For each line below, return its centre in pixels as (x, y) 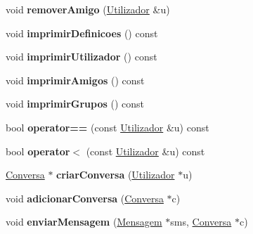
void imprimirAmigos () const (75, 80)
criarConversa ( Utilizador (116, 175)
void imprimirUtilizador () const (82, 57)
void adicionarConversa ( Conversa (85, 198)
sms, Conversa (201, 222)
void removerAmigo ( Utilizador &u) (88, 9)
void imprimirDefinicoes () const (82, 33)
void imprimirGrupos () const (75, 104)
